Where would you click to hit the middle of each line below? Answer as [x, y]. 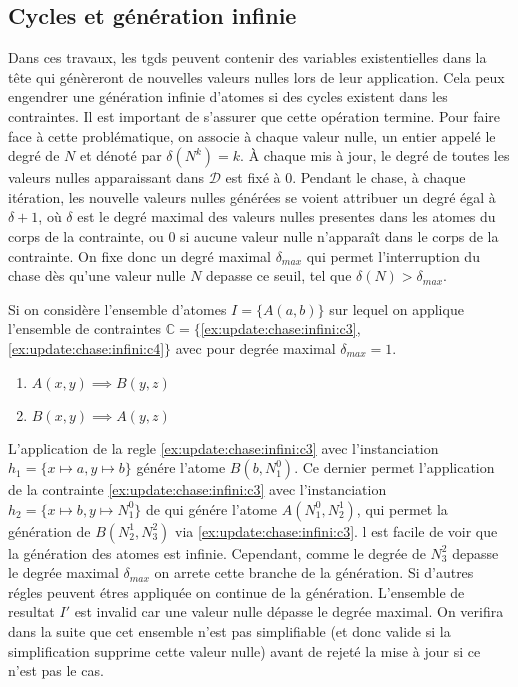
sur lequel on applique [396, 308]
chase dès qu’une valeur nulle [97, 275]
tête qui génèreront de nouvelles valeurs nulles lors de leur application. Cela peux [256, 76]
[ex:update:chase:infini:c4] [86, 347]
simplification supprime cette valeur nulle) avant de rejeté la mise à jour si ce [244, 650]
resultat [31, 611]
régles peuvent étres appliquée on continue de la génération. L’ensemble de [236, 591]
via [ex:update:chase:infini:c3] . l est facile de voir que [336, 530]
